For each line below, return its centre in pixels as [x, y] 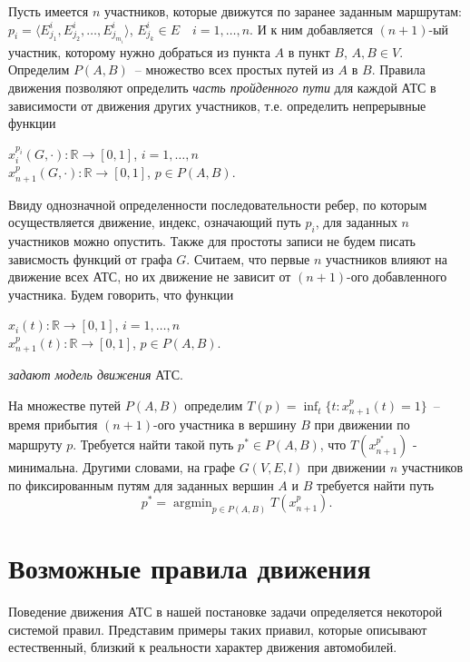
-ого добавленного [397, 277]
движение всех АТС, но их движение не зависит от [150, 277]
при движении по [362, 425]
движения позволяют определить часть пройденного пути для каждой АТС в [222, 88]
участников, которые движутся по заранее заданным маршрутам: [283, 11]
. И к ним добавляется [311, 29]
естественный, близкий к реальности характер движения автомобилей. [203, 647]
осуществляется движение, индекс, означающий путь [155, 222]
